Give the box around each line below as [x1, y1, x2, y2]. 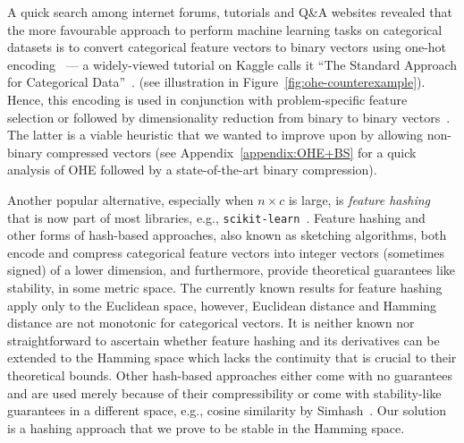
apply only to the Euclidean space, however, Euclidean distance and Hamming [7, 295, 437, 314]
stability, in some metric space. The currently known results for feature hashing [7, 277, 443, 296]
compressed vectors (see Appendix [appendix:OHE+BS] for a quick [46, 142, 417, 161]
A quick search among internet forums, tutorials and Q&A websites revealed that [7, 3, 452, 21]
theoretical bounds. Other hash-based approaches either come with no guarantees [7, 365, 452, 384]
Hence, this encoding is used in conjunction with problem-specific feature [7, 89, 408, 108]
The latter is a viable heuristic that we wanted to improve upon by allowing [7, 125, 423, 144]
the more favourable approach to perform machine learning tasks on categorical [7, 20, 443, 38]
